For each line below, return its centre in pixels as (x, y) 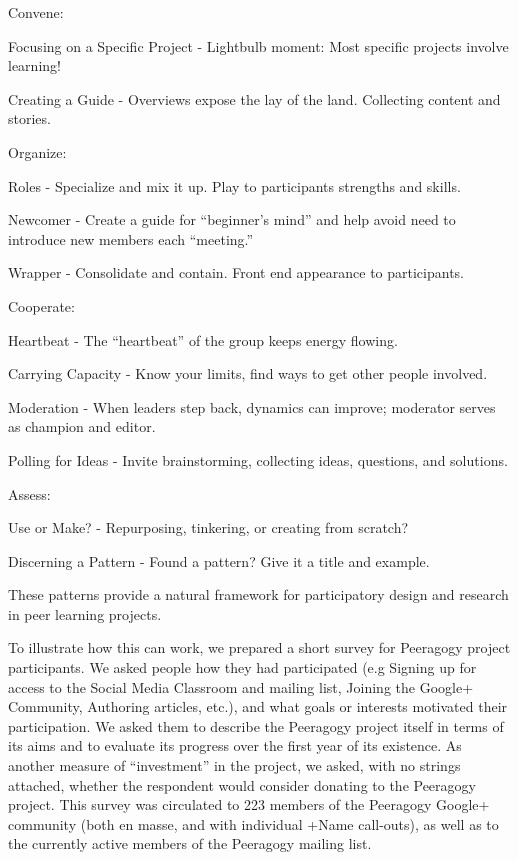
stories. (29, 118)
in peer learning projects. (85, 613)
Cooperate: (41, 305)
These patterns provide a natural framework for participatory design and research (258, 594)
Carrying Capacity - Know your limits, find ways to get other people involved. (248, 373)
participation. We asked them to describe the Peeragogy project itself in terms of (256, 725)
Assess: (29, 493)
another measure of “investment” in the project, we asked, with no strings (234, 765)
